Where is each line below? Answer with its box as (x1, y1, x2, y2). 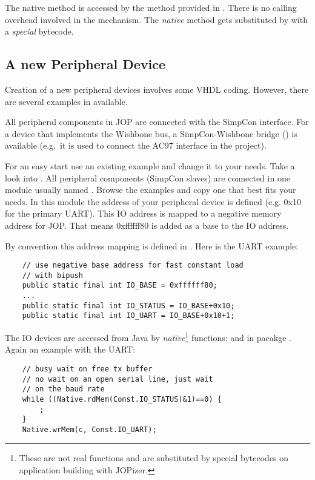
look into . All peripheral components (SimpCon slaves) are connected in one (5, 171, 290, 184)
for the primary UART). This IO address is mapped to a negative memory (5, 207, 282, 220)
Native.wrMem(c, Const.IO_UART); (22, 425, 157, 434)
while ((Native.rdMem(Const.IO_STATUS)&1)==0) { (22, 394, 222, 404)
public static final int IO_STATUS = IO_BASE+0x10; (22, 301, 235, 310)
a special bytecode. (5, 25, 74, 38)
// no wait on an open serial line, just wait (22, 374, 213, 384)
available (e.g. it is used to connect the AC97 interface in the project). (5, 139, 267, 152)
